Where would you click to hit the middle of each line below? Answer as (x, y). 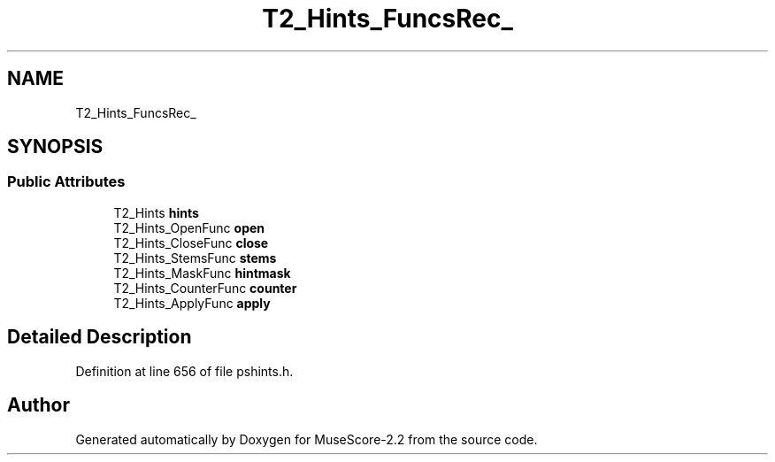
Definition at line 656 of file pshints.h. (184, 371)
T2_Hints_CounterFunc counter (205, 288)
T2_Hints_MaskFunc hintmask (202, 273)
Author (38, 405)
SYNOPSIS (55, 147)
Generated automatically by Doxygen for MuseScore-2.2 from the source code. (307, 439)
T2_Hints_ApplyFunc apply (192, 303)
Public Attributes (66, 182)
